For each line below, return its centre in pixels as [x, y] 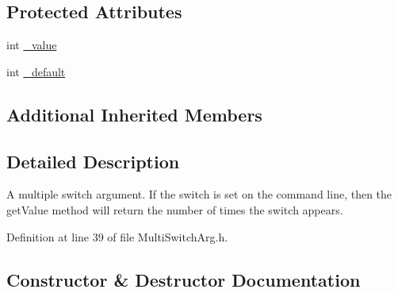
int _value [32, 45]
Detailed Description [93, 161]
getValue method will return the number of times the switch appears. [175, 209]
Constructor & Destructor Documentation [184, 279]
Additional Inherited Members [134, 114]
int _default [36, 71]
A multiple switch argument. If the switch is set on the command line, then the [199, 194]
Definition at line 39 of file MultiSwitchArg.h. [117, 236]
